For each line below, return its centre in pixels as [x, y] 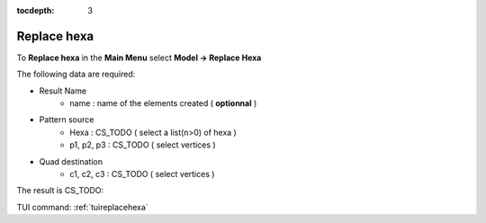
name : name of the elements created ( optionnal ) [163, 103]
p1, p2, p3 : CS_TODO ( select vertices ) [143, 145]
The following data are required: [76, 74]
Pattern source [67, 120]
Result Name [63, 91]
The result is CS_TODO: [60, 191]
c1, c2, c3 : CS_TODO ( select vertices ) [142, 174]
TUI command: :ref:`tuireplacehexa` [82, 207]
